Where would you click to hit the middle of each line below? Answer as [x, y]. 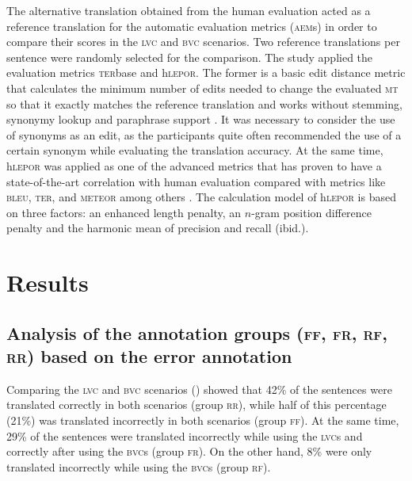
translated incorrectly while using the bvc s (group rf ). [139, 466]
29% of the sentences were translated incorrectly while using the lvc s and [185, 435]
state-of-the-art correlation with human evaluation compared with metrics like [196, 181]
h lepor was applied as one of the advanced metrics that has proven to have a [194, 165]
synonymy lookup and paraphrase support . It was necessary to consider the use [201, 119]
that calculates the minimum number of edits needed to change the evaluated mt [202, 88]
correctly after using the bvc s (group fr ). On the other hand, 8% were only [189, 451]
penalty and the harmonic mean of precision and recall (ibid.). [158, 228]
